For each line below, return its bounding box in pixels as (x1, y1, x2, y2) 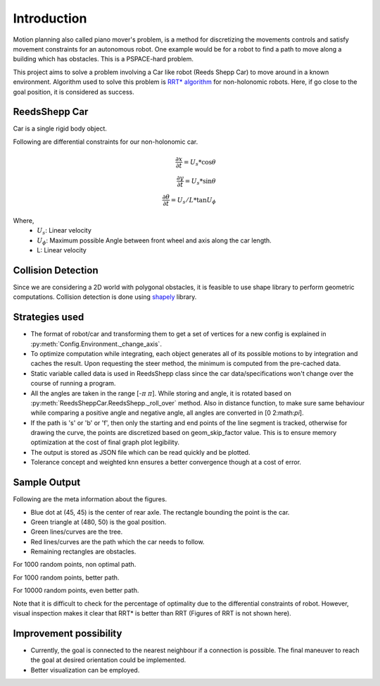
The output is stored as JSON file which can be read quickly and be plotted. (30, 448, 251, 456)
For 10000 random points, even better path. (13, 586, 139, 595)
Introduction (13, 11, 87, 26)
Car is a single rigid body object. (13, 124, 107, 133)
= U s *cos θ (183, 158, 216, 168)
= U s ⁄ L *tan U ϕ (170, 196, 216, 206)
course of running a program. (30, 379, 116, 388)
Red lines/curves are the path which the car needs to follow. (30, 537, 205, 546)
